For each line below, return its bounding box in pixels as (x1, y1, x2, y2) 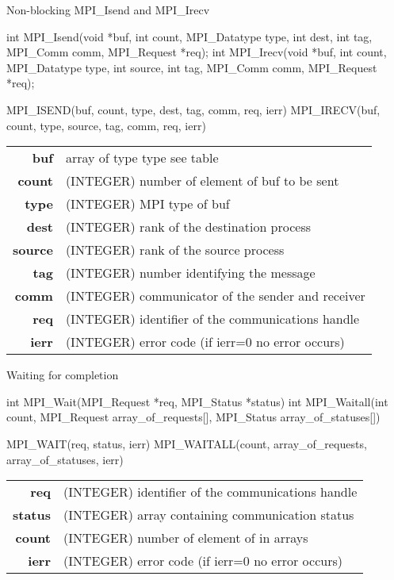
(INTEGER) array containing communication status (63, 505, 354, 524)
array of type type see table (65, 148, 219, 167)
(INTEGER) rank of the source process (65, 240, 285, 259)
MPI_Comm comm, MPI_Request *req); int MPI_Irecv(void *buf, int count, (6, 44, 387, 60)
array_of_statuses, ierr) (6, 451, 124, 467)
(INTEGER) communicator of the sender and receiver (65, 286, 365, 305)
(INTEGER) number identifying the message (65, 263, 316, 282)
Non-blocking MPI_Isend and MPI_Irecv (6, 2, 210, 17)
